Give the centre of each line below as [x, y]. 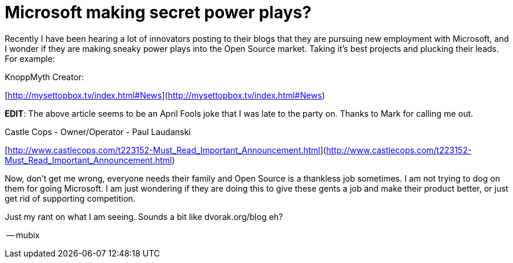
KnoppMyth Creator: [45, 77]
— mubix [23, 235]
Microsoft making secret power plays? [158, 12]
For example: [30, 58]
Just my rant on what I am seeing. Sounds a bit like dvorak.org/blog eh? [144, 216]
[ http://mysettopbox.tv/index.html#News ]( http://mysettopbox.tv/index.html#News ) [165, 95]
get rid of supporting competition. [70, 198]
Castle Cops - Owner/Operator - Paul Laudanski [98, 131]
